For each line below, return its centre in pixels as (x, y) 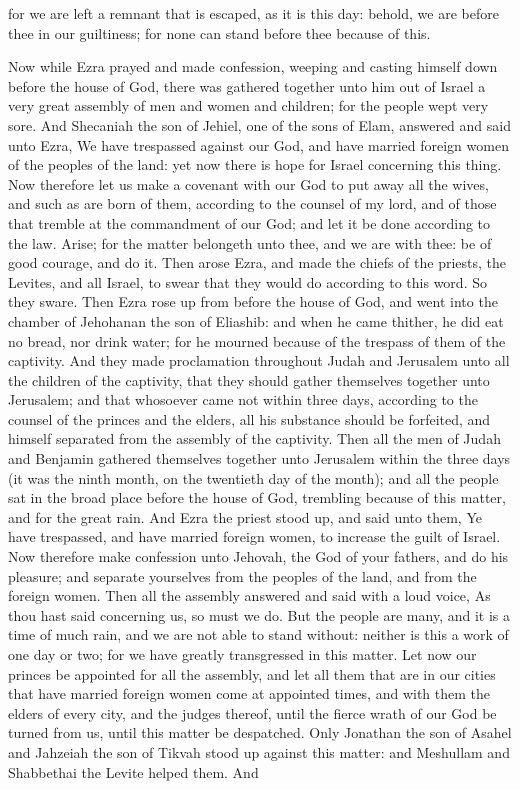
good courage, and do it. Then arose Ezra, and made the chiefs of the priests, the (257, 262)
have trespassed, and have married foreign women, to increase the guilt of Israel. (254, 536)
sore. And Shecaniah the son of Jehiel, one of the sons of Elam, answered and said (259, 124)
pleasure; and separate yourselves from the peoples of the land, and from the (242, 575)
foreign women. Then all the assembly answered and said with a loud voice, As (249, 595)
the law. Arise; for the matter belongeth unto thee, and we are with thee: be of (250, 242)
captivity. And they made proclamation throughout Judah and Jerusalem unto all (259, 360)
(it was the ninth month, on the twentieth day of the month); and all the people (253, 477)
